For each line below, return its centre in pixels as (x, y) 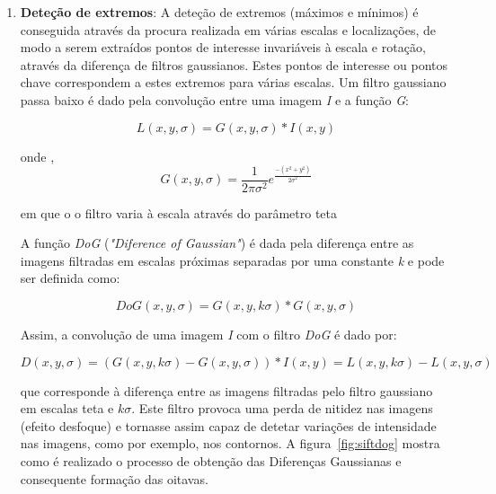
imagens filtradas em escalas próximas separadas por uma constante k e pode (232, 260)
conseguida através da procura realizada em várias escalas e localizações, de (228, 29)
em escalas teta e (67, 408)
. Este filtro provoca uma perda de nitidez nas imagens (282, 408)
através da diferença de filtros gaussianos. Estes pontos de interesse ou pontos (234, 64)
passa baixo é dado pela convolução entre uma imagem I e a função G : (214, 99)
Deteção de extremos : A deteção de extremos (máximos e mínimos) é (219, 12)
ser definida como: (70, 278)
